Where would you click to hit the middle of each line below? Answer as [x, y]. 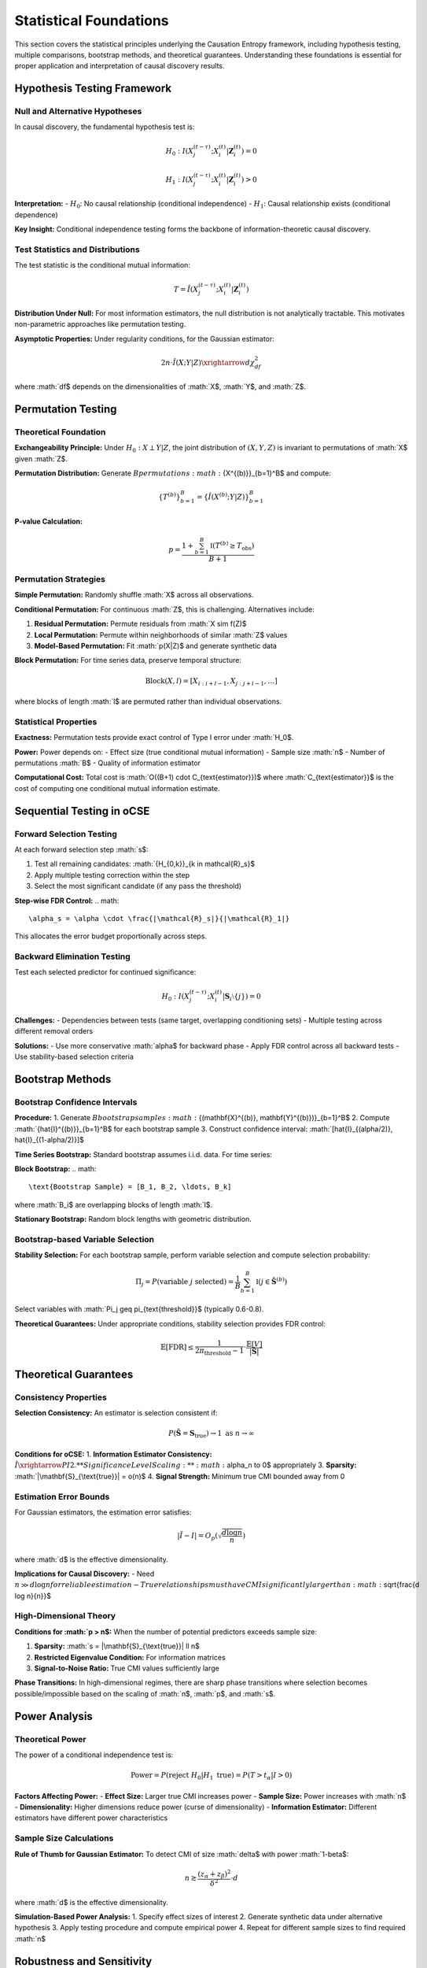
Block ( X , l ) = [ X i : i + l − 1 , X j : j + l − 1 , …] [212, 682]
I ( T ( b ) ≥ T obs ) [232, 546]
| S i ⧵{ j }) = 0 [241, 997]
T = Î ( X [186, 289]
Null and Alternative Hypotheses [78, 112]
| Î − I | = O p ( [198, 1537]
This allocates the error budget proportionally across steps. [111, 936]
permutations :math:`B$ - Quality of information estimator [107, 763]
